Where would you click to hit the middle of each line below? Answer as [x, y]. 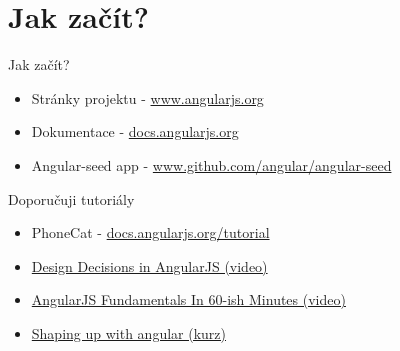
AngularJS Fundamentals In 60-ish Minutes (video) [188, 299]
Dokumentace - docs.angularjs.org [135, 131]
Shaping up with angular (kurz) [128, 332]
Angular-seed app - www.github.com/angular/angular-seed [211, 164]
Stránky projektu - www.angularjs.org [147, 97]
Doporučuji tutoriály [71, 198]
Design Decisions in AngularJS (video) [149, 265]
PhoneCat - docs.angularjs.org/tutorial [150, 232]
